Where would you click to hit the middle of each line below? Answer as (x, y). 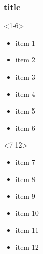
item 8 (25, 179)
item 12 (27, 247)
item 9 (25, 196)
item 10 (27, 213)
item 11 (27, 230)
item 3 (25, 77)
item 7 (25, 161)
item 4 (25, 94)
